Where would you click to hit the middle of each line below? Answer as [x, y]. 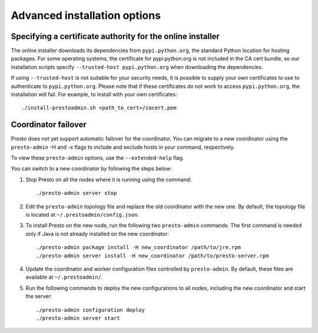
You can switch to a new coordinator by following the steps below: [91, 169]
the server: [39, 296]
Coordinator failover [49, 125]
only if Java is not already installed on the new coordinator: [97, 234]
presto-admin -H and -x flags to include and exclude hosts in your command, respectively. [123, 147]
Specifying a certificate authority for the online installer [115, 36]
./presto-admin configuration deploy [91, 310]
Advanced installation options [86, 15]
